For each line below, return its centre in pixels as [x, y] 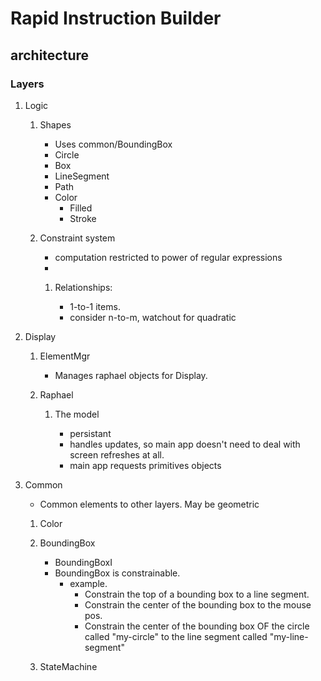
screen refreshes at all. [117, 454]
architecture [50, 55]
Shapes [55, 124]
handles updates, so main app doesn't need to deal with [185, 444]
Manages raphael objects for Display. [131, 375]
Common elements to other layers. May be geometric [149, 504]
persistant [90, 433]
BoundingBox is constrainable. [117, 573]
